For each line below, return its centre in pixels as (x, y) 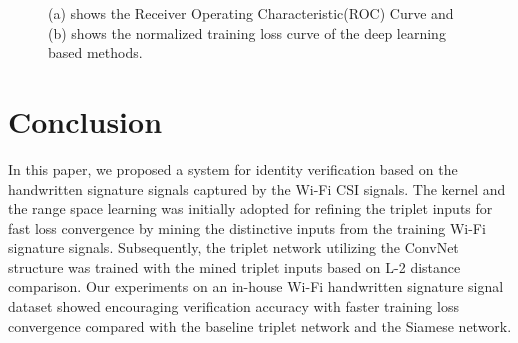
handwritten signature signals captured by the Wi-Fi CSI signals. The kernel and (257, 188)
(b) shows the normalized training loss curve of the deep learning (247, 32)
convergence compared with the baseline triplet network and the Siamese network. (260, 325)
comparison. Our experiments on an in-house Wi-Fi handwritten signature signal (256, 286)
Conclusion (85, 120)
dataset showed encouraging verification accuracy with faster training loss (233, 306)
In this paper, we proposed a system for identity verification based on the (233, 168)
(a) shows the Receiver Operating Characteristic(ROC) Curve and (251, 13)
